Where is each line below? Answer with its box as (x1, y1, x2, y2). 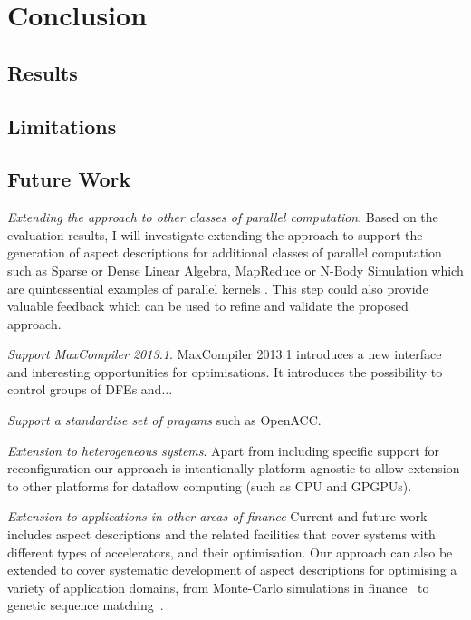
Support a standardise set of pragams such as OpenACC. (7, 411, 322, 430)
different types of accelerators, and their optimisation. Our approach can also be (7, 542, 453, 561)
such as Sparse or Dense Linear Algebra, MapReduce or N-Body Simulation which (7, 260, 464, 279)
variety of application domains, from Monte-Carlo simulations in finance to (7, 577, 429, 596)
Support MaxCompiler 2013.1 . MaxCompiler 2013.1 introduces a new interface (7, 344, 442, 363)
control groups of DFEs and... (7, 380, 173, 399)
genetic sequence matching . (7, 596, 164, 615)
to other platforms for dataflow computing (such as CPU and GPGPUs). (7, 476, 412, 495)
